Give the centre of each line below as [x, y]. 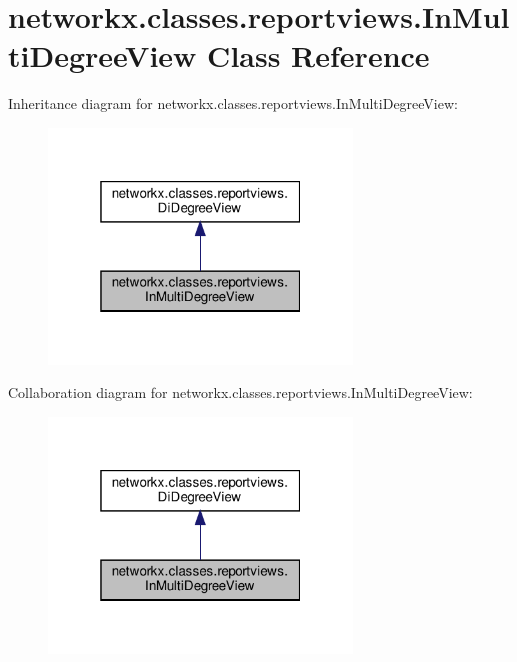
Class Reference [318, 55]
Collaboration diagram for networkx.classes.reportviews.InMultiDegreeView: [240, 392]
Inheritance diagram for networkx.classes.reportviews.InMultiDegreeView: [233, 103]
